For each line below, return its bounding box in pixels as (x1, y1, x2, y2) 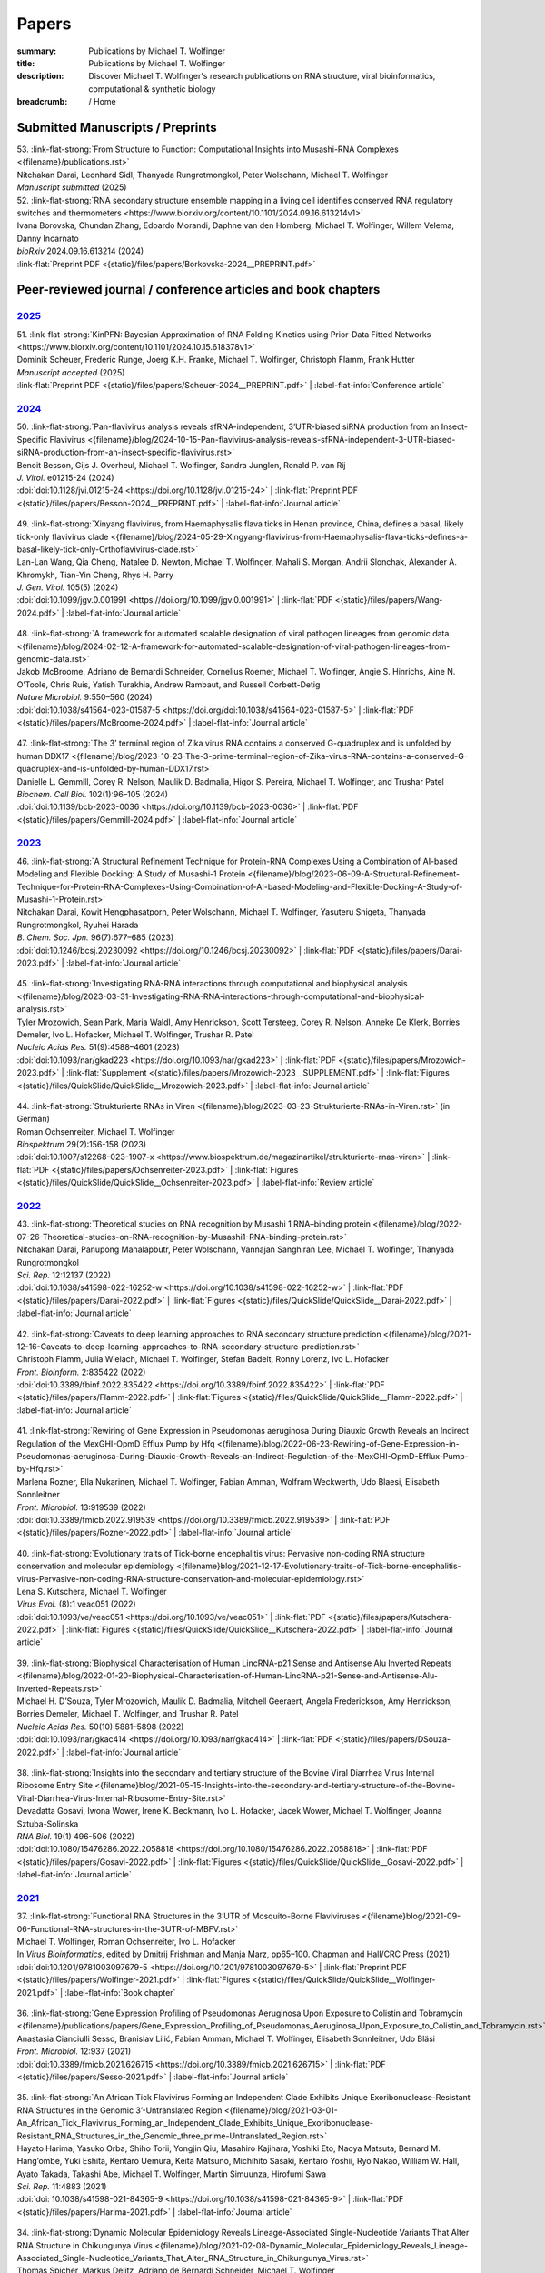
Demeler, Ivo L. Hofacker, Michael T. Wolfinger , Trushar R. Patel (16, 1028, 254, 1040)
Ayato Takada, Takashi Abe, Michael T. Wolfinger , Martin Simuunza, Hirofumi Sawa (16, 2168, 327, 2179)
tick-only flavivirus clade (16, 531, 109, 542)
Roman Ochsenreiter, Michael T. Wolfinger (16, 1126, 175, 1136)
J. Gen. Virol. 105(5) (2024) (16, 582, 119, 593)
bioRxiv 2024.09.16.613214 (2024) (16, 245, 144, 256)
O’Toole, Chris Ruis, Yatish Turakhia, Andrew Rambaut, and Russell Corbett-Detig (16, 678, 321, 690)
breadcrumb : (16, 96, 68, 107)
